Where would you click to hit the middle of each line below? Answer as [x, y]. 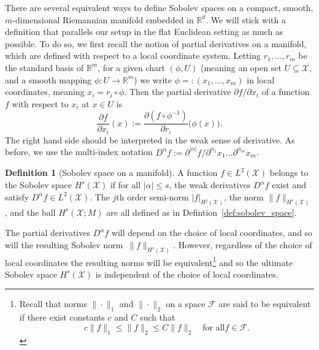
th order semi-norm [152, 196]
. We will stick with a [246, 19]
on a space [186, 304]
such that [158, 317]
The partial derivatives [48, 233]
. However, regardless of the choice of [243, 244]
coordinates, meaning [45, 92]
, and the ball [30, 212]
